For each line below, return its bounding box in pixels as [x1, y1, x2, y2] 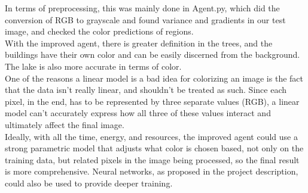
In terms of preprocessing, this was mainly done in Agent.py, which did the [5, 2, 280, 14]
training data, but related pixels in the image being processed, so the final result [5, 153, 300, 166]
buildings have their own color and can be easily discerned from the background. [5, 48, 300, 61]
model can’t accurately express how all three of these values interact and [5, 107, 271, 119]
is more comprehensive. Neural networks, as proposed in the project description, [5, 165, 298, 178]
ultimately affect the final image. [5, 118, 124, 130]
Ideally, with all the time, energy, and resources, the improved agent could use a [5, 130, 298, 142]
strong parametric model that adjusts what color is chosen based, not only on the [5, 142, 304, 154]
